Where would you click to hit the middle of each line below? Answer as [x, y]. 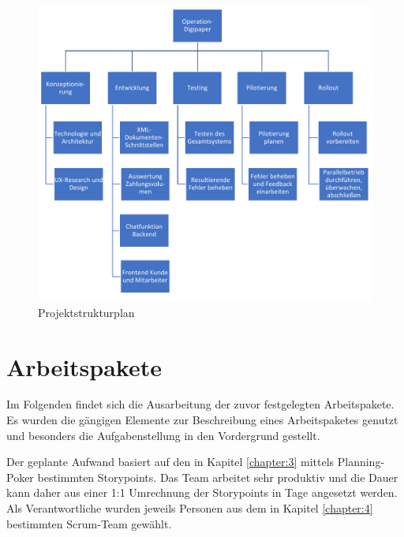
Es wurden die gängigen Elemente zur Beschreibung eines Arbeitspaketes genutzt [202, 420]
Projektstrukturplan [86, 312]
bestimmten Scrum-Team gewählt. [89, 523]
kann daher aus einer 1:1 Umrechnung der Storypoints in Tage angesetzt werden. [202, 492]
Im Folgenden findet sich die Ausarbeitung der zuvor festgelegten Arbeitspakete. [200, 404]
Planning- [361, 462]
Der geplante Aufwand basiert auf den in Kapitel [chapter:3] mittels [170, 462]
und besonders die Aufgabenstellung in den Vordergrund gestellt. [163, 435]
